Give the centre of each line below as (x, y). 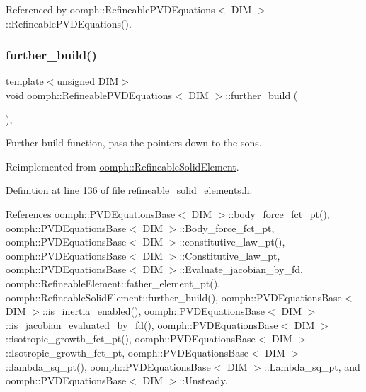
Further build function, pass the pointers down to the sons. (134, 143)
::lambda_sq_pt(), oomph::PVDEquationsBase (108, 366)
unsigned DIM (88, 81)
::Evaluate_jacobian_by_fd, (241, 269)
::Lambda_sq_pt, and (312, 366)
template (25, 81)
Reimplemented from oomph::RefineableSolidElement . (122, 166)
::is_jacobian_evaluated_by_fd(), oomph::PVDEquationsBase (142, 324)
